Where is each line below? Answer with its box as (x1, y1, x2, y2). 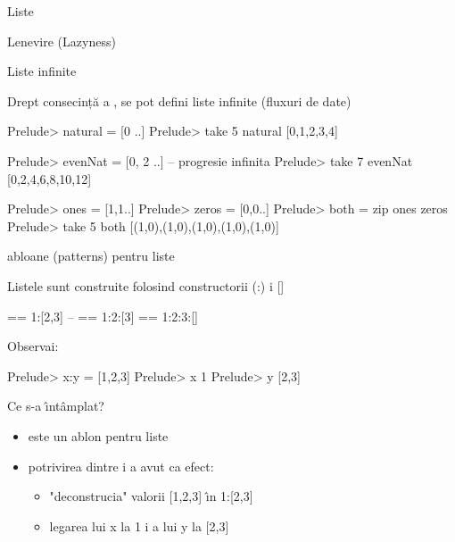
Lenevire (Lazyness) (7, 31, 116, 50)
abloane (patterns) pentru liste (7, 246, 175, 265)
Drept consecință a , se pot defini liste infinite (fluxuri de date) (7, 91, 352, 110)
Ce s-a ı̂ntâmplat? (7, 396, 104, 415)
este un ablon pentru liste (28, 426, 169, 445)
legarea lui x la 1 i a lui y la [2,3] (49, 516, 229, 535)
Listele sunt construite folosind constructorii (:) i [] (7, 276, 285, 295)
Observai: (7, 337, 59, 355)
